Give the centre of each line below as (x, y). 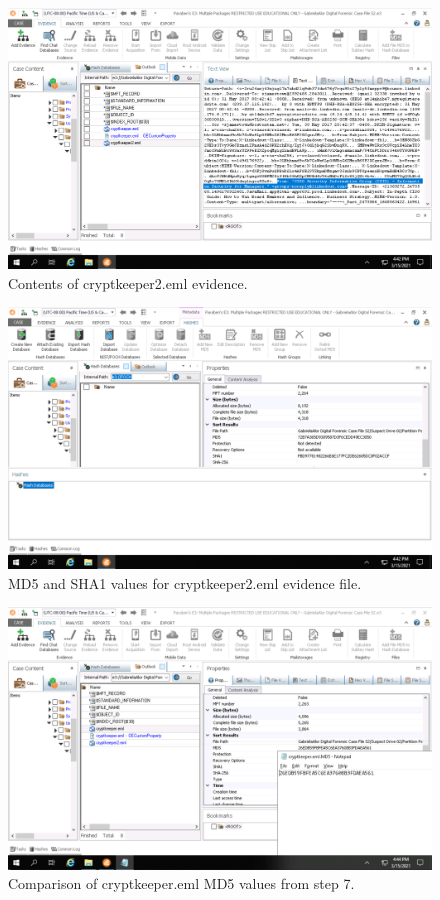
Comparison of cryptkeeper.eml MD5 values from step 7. (181, 883)
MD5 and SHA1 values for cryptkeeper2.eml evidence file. (185, 582)
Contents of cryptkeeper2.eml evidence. (128, 282)
